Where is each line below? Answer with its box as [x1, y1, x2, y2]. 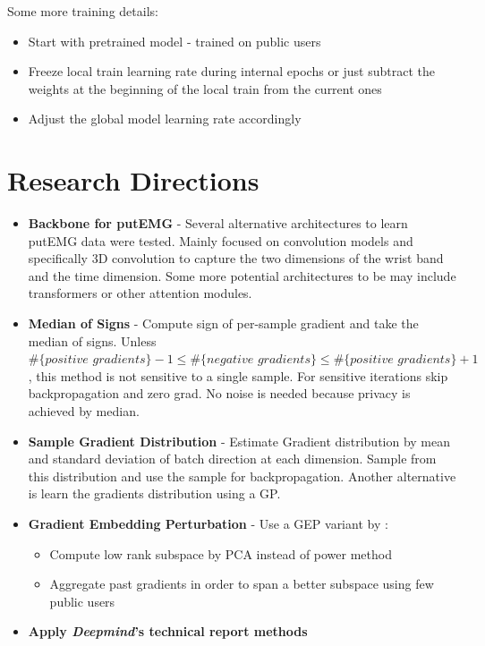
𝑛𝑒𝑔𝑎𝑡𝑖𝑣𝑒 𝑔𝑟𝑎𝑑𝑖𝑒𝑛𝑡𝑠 [207, 353, 311, 367]
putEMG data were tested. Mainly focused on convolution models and [28, 231, 413, 250]
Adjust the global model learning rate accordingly [28, 109, 302, 128]
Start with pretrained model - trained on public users [28, 31, 321, 50]
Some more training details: [7, 2, 158, 20]
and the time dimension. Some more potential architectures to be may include [28, 266, 456, 285]
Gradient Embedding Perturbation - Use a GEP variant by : [28, 514, 388, 532]
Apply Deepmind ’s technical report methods [28, 622, 308, 641]
